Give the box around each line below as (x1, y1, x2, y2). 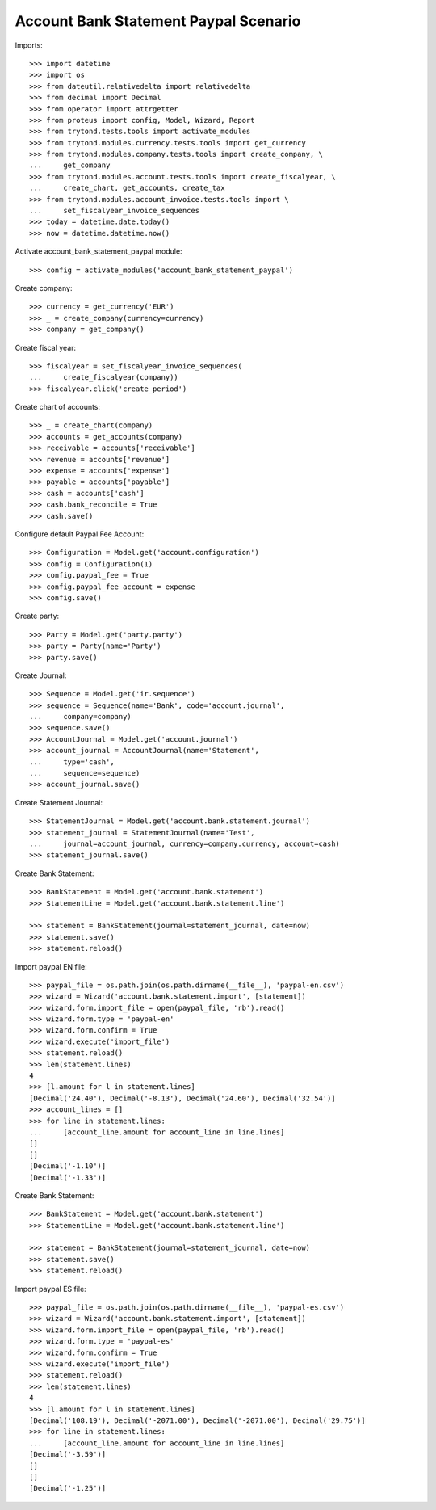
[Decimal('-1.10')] (29, 1162, 107, 1171)
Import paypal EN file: (15, 961, 88, 971)
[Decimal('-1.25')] (29, 1483, 107, 1493)
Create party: (15, 611, 60, 621)
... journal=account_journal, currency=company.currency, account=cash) (29, 839, 341, 848)
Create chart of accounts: (15, 402, 101, 412)
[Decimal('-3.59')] (29, 1450, 107, 1459)
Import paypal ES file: (15, 1284, 86, 1293)
